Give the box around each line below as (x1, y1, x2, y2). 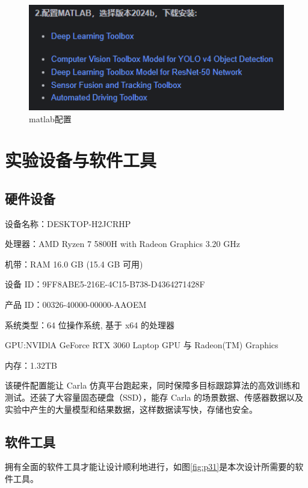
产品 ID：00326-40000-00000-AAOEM (5, 298, 147, 311)
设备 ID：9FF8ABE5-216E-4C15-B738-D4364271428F (5, 278, 205, 290)
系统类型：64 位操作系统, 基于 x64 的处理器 (5, 318, 174, 331)
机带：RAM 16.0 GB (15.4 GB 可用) (5, 257, 143, 270)
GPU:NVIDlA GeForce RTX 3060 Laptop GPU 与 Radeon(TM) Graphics (5, 339, 279, 351)
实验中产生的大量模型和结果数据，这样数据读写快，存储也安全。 (5, 402, 257, 415)
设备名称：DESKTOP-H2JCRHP (5, 217, 131, 230)
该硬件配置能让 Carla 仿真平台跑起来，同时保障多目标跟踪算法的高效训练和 (5, 379, 300, 392)
